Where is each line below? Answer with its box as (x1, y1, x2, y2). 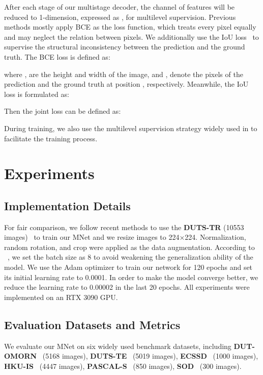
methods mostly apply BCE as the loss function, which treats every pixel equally (4, 21, 256, 32)
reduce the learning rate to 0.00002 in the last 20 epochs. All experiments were (4, 282, 250, 292)
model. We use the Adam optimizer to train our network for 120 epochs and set (4, 262, 253, 272)
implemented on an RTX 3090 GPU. (4, 291, 118, 302)
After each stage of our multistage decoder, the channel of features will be (4, 2, 235, 12)
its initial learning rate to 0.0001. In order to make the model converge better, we (4, 271, 258, 282)
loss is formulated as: (4, 88, 69, 99)
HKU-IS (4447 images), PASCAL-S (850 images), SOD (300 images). (4, 360, 242, 371)
